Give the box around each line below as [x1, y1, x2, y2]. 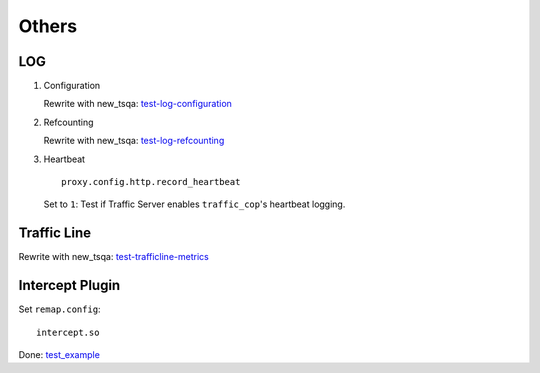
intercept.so [36, 326, 100, 338]
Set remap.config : [18, 303, 101, 315]
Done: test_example [18, 349, 100, 360]
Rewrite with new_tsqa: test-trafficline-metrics [18, 251, 209, 263]
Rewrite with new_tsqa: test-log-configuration [43, 98, 232, 110]
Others [18, 15, 78, 37]
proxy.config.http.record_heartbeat [61, 176, 241, 188]
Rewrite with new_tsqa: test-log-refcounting [43, 135, 225, 147]
